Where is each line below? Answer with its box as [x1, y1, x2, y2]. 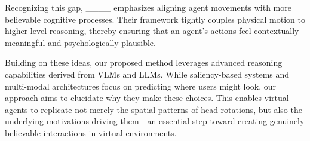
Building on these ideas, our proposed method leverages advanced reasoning [5, 56, 283, 69]
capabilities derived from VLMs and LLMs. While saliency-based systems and [5, 68, 290, 80]
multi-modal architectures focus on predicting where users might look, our [5, 79, 276, 92]
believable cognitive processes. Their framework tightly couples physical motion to [5, 13, 305, 25]
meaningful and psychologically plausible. [5, 36, 156, 48]
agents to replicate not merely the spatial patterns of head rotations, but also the [5, 103, 302, 115]
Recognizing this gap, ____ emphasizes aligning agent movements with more [5, 1, 291, 13]
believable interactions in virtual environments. [5, 126, 177, 139]
